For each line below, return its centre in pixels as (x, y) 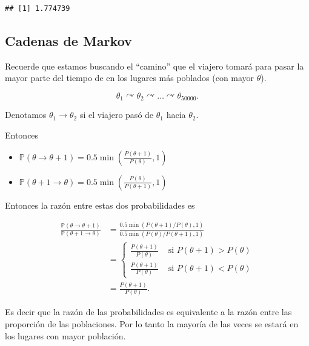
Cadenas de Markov (68, 40)
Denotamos (26, 115)
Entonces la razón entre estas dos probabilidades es (100, 205)
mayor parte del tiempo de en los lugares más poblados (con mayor (130, 78)
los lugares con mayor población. (65, 335)
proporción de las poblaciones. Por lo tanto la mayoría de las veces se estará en (152, 323)
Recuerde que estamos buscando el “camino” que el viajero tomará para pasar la (154, 66)
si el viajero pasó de (117, 115)
